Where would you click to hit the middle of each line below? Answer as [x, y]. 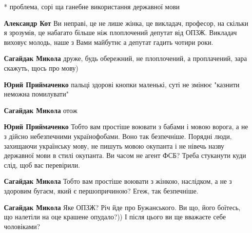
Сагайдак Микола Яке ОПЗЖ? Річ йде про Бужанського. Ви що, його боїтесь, [122, 207]
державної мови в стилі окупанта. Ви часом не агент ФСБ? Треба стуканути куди [125, 155]
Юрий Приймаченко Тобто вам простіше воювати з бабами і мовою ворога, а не [126, 126]
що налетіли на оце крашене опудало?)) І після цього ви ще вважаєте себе [115, 217]
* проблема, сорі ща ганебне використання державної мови [92, 6]
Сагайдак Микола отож [41, 110]
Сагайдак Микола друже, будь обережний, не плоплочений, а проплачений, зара [126, 58]
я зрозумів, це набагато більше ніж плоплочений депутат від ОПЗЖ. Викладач [120, 32]
